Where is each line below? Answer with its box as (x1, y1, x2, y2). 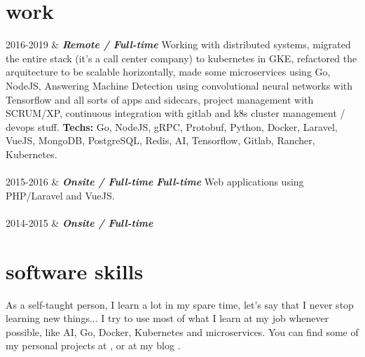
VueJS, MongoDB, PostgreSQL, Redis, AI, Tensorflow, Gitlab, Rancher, (6, 133, 315, 148)
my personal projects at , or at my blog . (6, 338, 181, 353)
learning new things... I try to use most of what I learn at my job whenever (6, 311, 329, 325)
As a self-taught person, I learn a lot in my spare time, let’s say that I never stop (6, 297, 354, 311)
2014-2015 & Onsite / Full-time (6, 215, 153, 230)
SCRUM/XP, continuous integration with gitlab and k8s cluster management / (6, 106, 345, 120)
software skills (6, 256, 144, 285)
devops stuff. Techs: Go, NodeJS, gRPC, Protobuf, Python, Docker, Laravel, (6, 119, 338, 134)
